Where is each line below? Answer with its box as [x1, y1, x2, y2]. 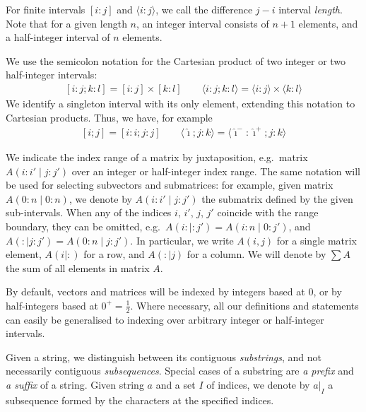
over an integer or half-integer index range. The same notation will [71, 163, 360, 178]
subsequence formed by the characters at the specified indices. [6, 392, 274, 407]
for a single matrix [276, 233, 357, 247]
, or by [313, 284, 342, 299]
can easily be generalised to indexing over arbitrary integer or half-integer [6, 312, 324, 326]
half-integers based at [6, 298, 98, 312]
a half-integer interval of [6, 30, 110, 45]
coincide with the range [217, 205, 319, 220]
